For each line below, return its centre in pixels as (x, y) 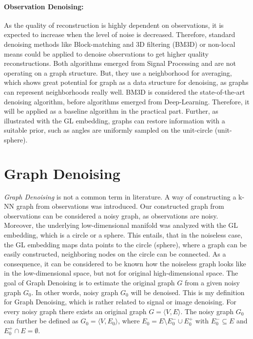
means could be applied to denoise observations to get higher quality (107, 53)
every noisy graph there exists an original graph (75, 311)
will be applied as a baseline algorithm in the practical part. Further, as (111, 111)
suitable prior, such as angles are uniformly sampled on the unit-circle (108, 130)
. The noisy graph (207, 311)
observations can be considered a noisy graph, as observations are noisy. (111, 215)
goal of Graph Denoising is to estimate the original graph (89, 282)
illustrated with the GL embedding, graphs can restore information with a (115, 120)
